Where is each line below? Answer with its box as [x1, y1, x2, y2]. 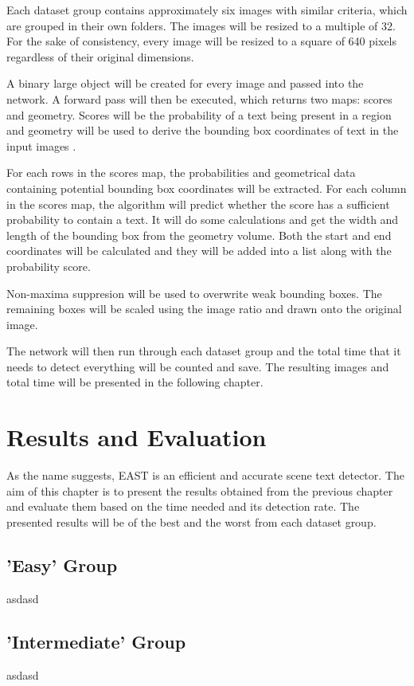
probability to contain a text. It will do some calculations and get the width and [6, 211, 399, 228]
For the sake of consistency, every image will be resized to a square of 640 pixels [6, 33, 396, 49]
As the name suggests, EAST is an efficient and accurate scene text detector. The [6, 467, 404, 484]
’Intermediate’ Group [6, 629, 186, 653]
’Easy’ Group [6, 552, 118, 577]
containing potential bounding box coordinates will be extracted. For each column [6, 179, 407, 196]
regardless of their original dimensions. [6, 48, 194, 65]
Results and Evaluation [6, 421, 267, 453]
